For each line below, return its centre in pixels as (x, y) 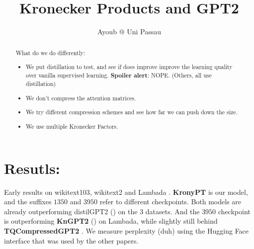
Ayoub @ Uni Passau (129, 32)
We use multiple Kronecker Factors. (72, 126)
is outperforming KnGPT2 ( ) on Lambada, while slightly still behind (111, 221)
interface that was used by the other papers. (71, 240)
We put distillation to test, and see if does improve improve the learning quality (129, 67)
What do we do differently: (50, 52)
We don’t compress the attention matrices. (81, 98)
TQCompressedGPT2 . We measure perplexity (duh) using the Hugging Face (127, 230)
